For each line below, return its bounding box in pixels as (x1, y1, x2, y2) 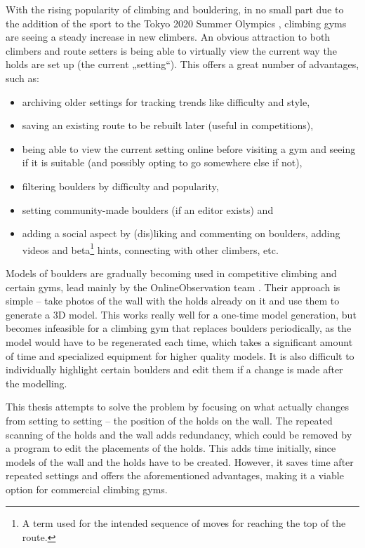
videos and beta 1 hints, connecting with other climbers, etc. (22, 240, 279, 257)
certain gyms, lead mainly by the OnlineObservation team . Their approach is (6, 279, 340, 294)
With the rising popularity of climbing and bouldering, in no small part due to (6, 2, 344, 16)
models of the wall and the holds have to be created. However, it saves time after (6, 454, 354, 469)
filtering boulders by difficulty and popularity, (22, 178, 219, 193)
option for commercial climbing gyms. (6, 481, 168, 496)
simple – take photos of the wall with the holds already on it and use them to (6, 293, 340, 308)
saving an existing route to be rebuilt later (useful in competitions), (22, 118, 314, 133)
